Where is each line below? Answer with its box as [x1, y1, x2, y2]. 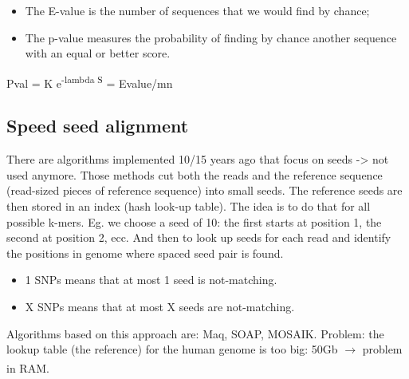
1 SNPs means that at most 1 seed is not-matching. [25, 271, 277, 288]
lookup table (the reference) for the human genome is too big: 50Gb [6, 341, 338, 357]
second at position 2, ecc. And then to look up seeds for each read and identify [6, 229, 391, 246]
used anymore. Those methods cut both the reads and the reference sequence [6, 166, 383, 183]
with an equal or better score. [25, 45, 171, 61]
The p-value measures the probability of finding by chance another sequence [25, 29, 397, 45]
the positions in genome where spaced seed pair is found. [6, 244, 284, 261]
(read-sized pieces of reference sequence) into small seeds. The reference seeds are [6, 182, 403, 199]
